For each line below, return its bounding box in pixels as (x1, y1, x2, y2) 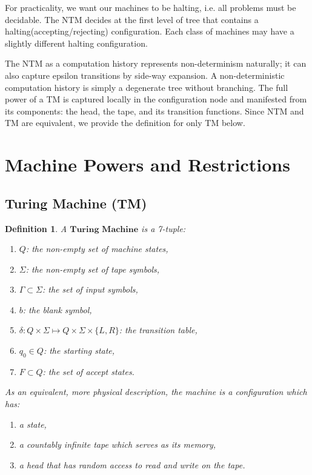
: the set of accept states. (42, 365, 134, 377)
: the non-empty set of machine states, (25, 242, 168, 255)
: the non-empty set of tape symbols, (25, 262, 160, 275)
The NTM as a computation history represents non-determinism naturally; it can (5, 57, 307, 70)
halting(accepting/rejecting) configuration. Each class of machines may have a (5, 25, 294, 38)
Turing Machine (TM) (5, 193, 147, 212)
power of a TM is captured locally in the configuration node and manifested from (5, 93, 307, 105)
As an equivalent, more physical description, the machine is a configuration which (5, 385, 307, 398)
